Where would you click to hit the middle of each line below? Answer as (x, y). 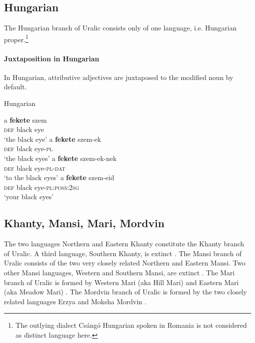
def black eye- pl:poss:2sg (42, 187)
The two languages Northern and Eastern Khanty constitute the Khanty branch (124, 244)
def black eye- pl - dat (35, 168)
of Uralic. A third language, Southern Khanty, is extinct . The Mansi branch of (123, 253)
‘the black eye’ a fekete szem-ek (53, 139)
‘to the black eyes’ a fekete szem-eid (59, 177)
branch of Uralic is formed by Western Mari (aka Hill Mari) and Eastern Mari (121, 282)
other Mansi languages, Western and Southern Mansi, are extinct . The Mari (119, 272)
